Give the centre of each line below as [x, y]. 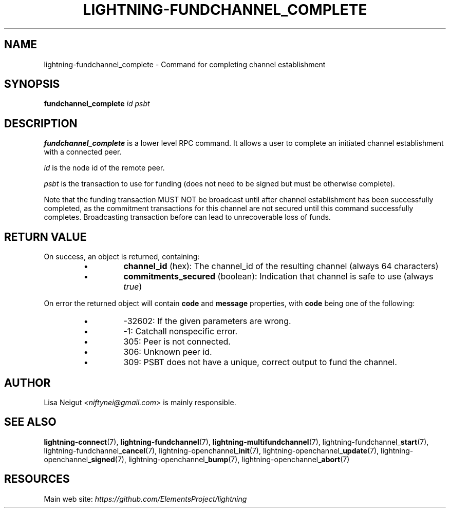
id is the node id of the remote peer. [104, 168]
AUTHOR [27, 383]
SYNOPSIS [32, 84]
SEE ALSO [30, 422]
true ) [133, 287]
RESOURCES [37, 479]
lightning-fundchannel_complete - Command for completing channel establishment [185, 64]
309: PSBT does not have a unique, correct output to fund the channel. [260, 362]
